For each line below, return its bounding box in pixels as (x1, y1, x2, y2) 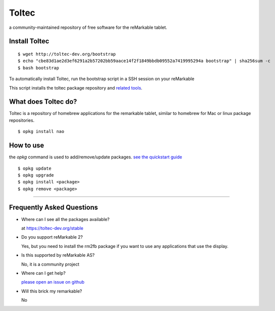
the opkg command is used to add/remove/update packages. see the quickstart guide (9, 154, 183, 160)
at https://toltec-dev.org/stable (21, 225, 84, 231)
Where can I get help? (21, 270, 66, 276)
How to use (9, 141, 44, 150)
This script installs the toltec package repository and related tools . (9, 85, 143, 90)
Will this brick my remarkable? (21, 288, 82, 294)
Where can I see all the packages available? (21, 216, 110, 222)
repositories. (9, 117, 35, 123)
